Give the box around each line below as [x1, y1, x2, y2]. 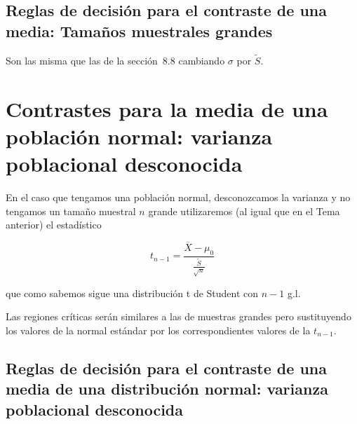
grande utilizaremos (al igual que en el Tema [148, 203, 340, 218]
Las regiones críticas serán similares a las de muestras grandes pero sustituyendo [6, 309, 351, 324]
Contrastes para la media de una [6, 94, 328, 123]
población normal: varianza [6, 121, 273, 150]
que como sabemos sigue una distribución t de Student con [6, 285, 259, 300]
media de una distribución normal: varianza [6, 378, 328, 399]
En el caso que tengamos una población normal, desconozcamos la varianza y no [6, 189, 351, 204]
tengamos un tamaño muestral [6, 203, 136, 218]
